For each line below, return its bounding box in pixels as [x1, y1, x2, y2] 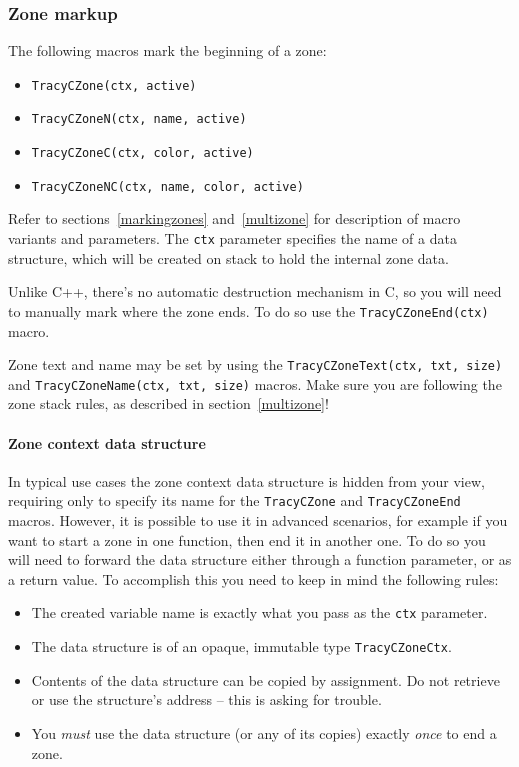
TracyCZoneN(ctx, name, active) [31, 112, 247, 127]
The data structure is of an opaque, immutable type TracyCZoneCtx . [31, 636, 452, 657]
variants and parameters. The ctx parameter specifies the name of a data [8, 228, 457, 249]
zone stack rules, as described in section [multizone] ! [8, 393, 329, 414]
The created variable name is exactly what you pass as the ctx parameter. [31, 602, 488, 623]
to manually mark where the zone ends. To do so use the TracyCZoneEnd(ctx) [8, 300, 489, 321]
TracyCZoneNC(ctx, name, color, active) [31, 179, 304, 194]
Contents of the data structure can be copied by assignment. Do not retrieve [31, 669, 500, 690]
